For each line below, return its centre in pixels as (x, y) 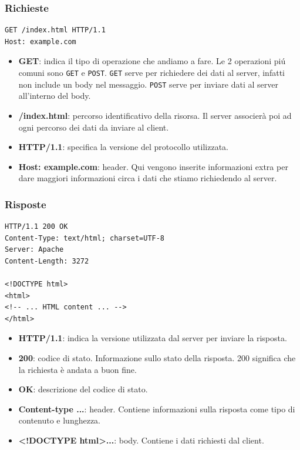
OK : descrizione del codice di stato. (83, 389)
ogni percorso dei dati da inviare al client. (94, 127)
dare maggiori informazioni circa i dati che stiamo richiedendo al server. (148, 178)
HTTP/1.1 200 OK (36, 227)
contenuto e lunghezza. (60, 420)
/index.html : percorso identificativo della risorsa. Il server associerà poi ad (155, 115)
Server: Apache (34, 250)
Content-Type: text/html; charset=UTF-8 (85, 238)
